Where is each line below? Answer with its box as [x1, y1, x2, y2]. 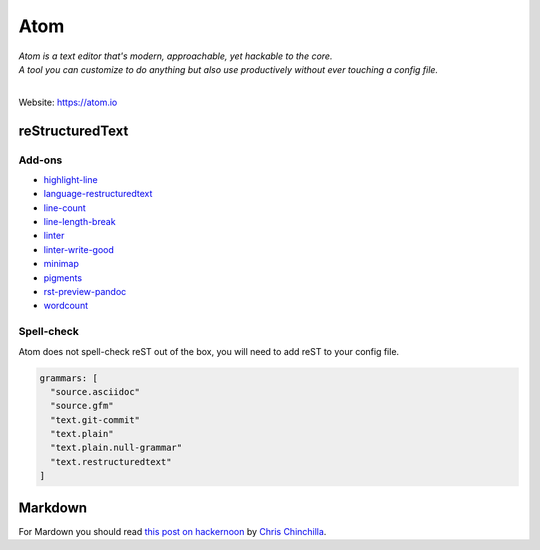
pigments [43, 271, 83, 284]
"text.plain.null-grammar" [50, 442, 183, 454]
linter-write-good [43, 243, 115, 255]
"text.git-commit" [50, 414, 140, 425]
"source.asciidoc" [50, 386, 140, 397]
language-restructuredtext [43, 188, 153, 200]
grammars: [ [39, 372, 99, 384]
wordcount [43, 300, 89, 312]
